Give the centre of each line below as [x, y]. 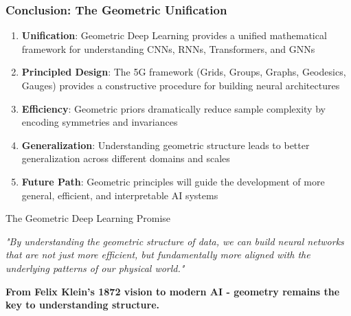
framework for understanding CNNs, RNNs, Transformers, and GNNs [168, 48]
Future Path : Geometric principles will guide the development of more [173, 181]
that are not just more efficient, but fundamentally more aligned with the [158, 255]
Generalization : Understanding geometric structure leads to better [166, 145]
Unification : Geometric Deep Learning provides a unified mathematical [174, 35]
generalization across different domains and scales [126, 158]
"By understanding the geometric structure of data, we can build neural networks [175, 241]
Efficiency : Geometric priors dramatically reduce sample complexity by [173, 108]
